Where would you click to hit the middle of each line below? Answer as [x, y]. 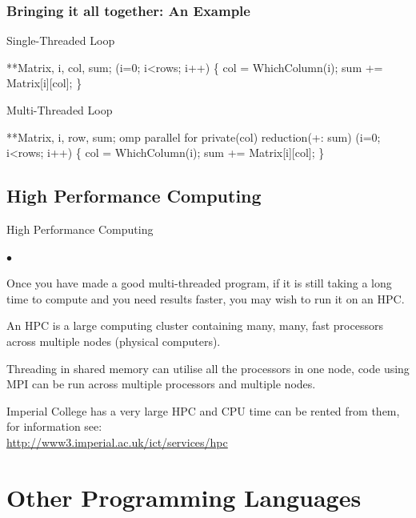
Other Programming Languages [184, 497]
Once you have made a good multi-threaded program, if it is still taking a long [199, 283]
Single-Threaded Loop [61, 40]
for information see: [54, 426]
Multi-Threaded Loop [60, 110]
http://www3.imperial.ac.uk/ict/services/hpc [117, 442]
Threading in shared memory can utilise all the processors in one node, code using [208, 368]
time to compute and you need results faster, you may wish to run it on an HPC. [206, 298]
